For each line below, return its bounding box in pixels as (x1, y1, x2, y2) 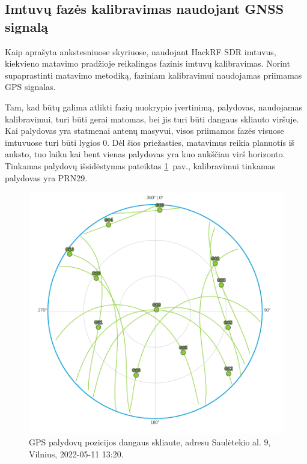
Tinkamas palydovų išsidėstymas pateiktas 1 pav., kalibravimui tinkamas (5, 159, 276, 172)
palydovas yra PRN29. (5, 171, 88, 184)
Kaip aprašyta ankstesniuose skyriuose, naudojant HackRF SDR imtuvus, (5, 45, 276, 58)
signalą (5, 17, 48, 35)
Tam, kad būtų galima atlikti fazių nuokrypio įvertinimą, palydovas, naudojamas (5, 100, 302, 113)
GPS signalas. (5, 80, 56, 93)
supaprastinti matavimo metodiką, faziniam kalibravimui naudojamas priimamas (5, 68, 302, 81)
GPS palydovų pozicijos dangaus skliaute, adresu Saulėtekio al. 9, (29, 435, 271, 448)
